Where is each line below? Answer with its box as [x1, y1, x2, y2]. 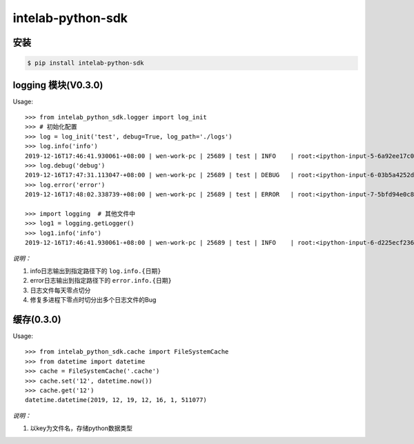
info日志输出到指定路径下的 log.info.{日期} [30, 266, 161, 275]
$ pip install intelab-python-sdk [27, 59, 144, 67]
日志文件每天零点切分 [30, 286, 91, 294]
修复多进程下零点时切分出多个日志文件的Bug [30, 296, 157, 304]
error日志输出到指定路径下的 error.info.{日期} [30, 276, 172, 285]
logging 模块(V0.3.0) [12, 79, 103, 91]
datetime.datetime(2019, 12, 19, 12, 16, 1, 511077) [25, 396, 207, 404]
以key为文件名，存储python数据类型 [30, 424, 133, 432]
